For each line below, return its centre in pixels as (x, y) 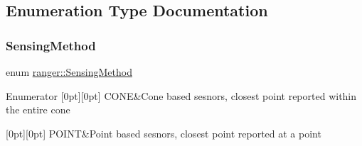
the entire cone (38, 109)
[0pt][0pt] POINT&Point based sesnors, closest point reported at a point (164, 133)
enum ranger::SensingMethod (69, 72)
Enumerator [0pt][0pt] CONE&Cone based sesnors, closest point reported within (181, 95)
